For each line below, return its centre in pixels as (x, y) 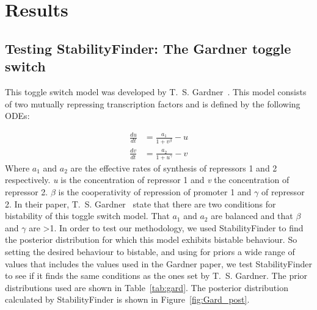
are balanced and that (252, 216)
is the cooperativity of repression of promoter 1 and (155, 192)
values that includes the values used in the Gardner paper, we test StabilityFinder (158, 263)
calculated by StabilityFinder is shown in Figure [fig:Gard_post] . (127, 299)
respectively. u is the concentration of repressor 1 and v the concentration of (147, 180)
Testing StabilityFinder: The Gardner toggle (148, 48)
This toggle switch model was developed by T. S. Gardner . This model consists (156, 91)
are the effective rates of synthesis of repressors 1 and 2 (174, 168)
